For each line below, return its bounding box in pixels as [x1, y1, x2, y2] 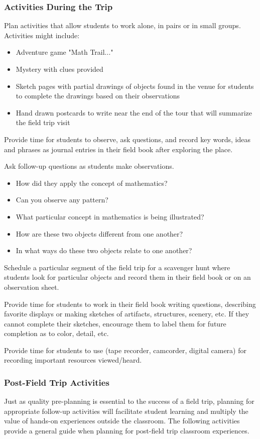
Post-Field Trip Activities [4, 376, 109, 388]
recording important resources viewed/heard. [4, 355, 142, 365]
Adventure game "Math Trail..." [16, 47, 113, 57]
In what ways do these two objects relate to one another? [16, 245, 192, 256]
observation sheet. [4, 281, 59, 292]
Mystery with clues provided [16, 64, 103, 74]
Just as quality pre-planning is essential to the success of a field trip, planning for [4, 396, 254, 406]
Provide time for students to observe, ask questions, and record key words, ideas [4, 134, 251, 144]
